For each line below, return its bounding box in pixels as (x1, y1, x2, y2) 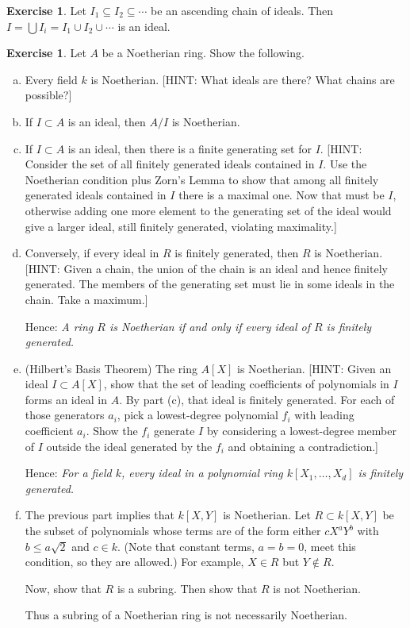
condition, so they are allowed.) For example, (25, 553, 244, 570)
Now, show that (25, 580, 102, 596)
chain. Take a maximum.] (25, 291, 148, 307)
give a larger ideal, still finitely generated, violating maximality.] (25, 218, 337, 234)
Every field (25, 71, 78, 87)
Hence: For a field (25, 464, 112, 481)
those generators (25, 406, 105, 423)
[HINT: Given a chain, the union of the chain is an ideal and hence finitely (25, 260, 388, 276)
